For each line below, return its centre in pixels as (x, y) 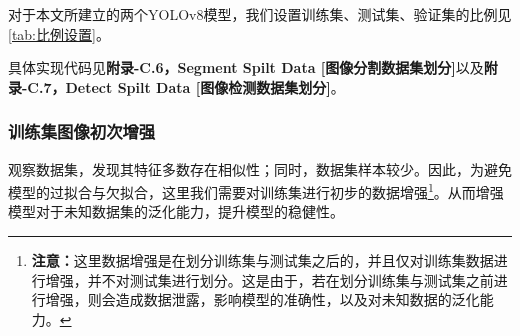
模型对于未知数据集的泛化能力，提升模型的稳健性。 (176, 211)
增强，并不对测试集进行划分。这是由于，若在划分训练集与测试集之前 (269, 279)
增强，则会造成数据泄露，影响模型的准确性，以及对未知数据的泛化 (262, 299)
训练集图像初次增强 (82, 131)
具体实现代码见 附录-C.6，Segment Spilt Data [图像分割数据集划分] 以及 (246, 67)
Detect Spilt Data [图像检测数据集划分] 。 (205, 86)
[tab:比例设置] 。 (59, 33)
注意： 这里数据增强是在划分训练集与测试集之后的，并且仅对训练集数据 (262, 260)
